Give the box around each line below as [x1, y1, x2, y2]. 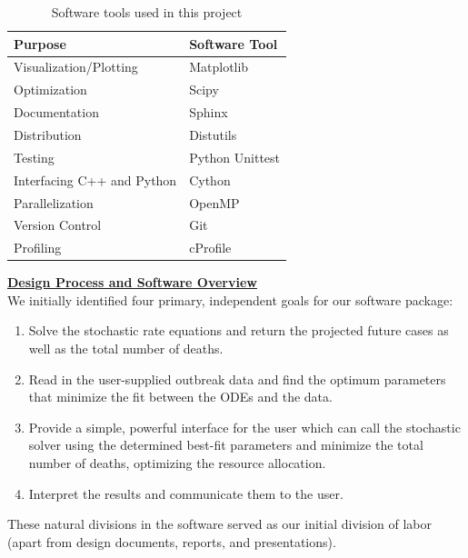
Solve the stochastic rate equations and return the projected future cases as [28, 321, 449, 340]
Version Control [14, 215, 102, 234]
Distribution [14, 125, 82, 144]
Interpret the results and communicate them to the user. [28, 483, 344, 503]
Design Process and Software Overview [7, 273, 257, 292]
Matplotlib [189, 57, 249, 76]
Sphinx [189, 103, 228, 122]
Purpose [14, 34, 66, 53]
